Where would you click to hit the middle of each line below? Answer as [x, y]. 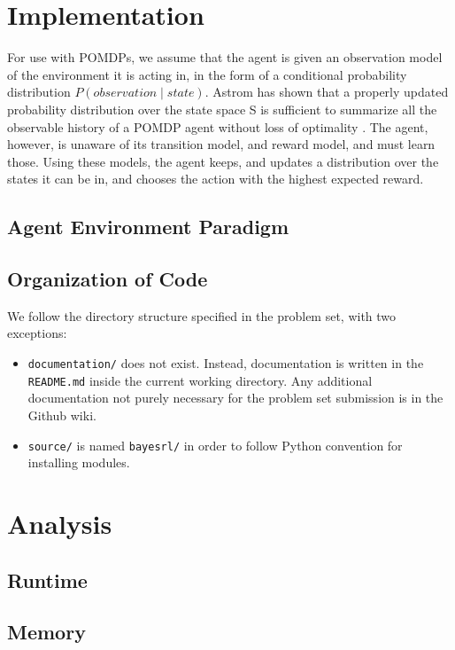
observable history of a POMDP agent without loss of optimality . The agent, [218, 126]
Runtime [47, 580]
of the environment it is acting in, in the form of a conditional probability [207, 74]
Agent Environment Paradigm [148, 227]
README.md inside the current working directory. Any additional [200, 380]
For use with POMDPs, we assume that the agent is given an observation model [225, 57]
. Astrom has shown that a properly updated [327, 92]
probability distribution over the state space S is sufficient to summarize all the [222, 109]
